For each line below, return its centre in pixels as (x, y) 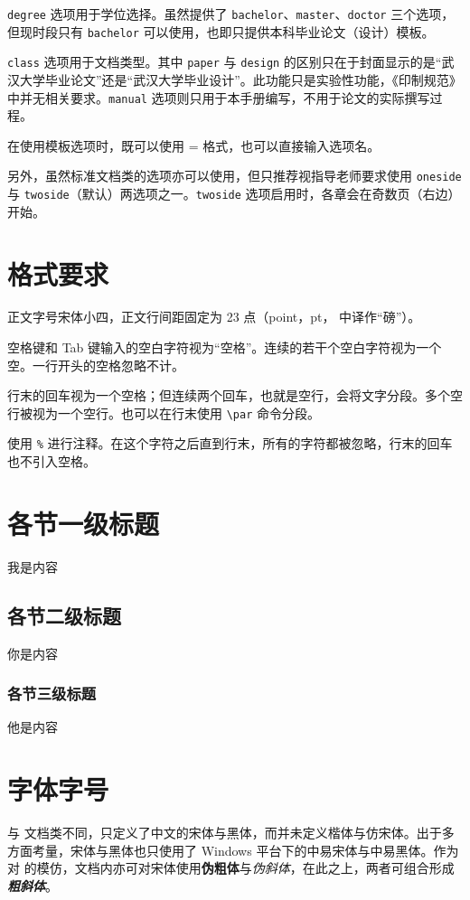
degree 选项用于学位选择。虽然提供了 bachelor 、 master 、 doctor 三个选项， (231, 14)
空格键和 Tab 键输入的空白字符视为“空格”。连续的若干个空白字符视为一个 (225, 347)
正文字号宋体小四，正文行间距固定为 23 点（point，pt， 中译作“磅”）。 (214, 317)
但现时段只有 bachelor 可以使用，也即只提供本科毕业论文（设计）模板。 (221, 31)
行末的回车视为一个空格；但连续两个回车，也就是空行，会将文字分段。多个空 (235, 395)
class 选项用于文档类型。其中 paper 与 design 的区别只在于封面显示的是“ (225, 62)
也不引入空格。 (52, 461)
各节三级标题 (52, 694)
